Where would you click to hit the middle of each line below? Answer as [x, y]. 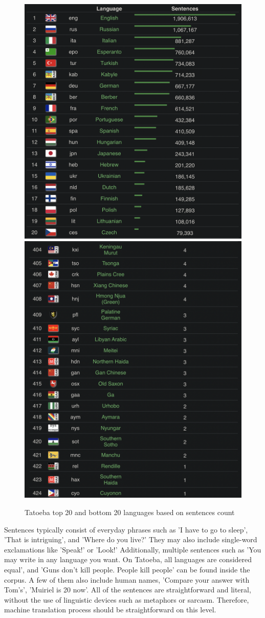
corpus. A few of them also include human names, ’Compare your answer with [127, 579]
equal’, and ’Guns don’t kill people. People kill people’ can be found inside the [127, 569]
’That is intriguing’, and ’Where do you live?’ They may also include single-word [131, 539]
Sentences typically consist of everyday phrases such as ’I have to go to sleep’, [126, 529]
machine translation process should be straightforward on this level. [110, 610]
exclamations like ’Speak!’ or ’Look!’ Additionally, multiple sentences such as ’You [133, 549]
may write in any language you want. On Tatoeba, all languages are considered [128, 559]
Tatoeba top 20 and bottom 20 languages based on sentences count [130, 512]
